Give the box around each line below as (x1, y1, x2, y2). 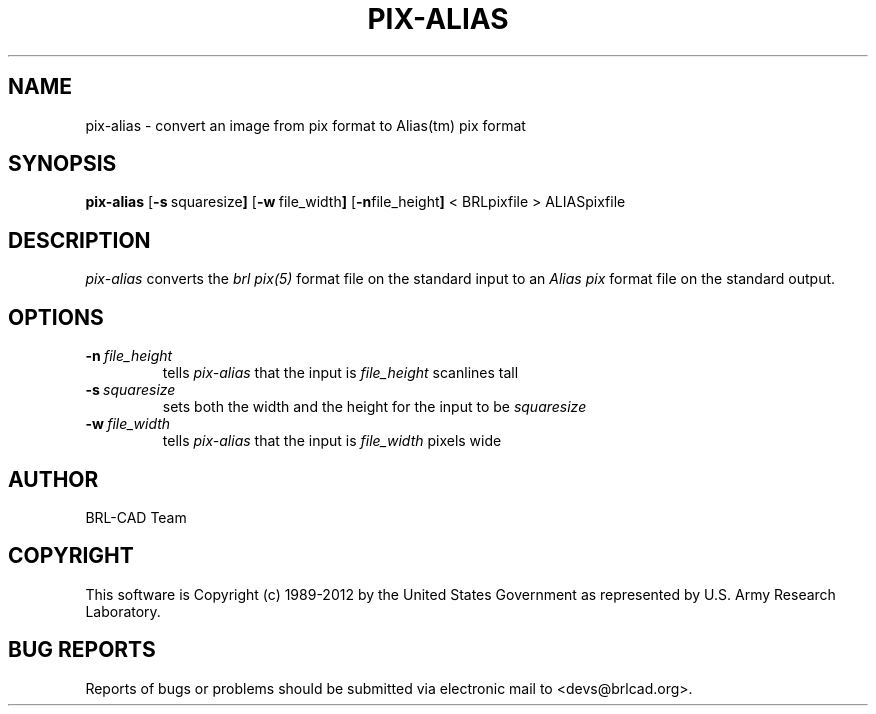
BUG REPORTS (8, 637, 156, 663)
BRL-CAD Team (85, 508, 187, 526)
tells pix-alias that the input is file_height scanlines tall (162, 364, 519, 382)
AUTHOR (8, 466, 99, 492)
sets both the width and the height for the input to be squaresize (162, 398, 587, 416)
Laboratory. (85, 602, 161, 620)
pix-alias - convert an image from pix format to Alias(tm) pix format (85, 116, 526, 134)
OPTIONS (8, 304, 104, 330)
